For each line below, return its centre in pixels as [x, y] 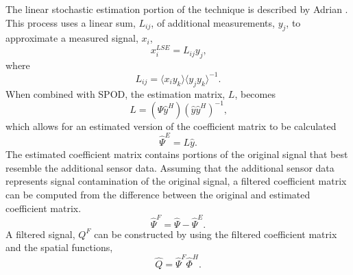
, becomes [255, 93]
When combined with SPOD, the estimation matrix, [115, 93]
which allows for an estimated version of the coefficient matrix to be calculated [171, 126]
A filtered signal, [40, 234]
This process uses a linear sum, [71, 22]
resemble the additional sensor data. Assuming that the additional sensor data [170, 167]
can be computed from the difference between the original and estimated [158, 194]
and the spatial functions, [59, 247]
